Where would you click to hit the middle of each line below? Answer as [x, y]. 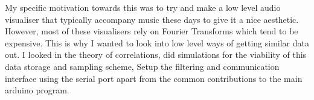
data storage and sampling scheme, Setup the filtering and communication [142, 66]
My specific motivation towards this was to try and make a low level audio [143, 7]
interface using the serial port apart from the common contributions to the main [154, 78]
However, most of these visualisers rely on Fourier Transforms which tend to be [152, 31]
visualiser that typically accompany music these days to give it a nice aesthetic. [152, 19]
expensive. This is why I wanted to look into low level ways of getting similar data [157, 42]
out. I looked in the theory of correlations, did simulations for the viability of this [156, 55]
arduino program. [37, 90]
